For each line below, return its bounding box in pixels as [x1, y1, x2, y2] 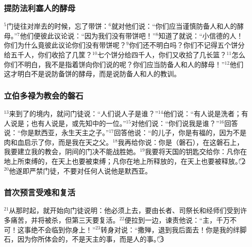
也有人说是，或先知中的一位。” [31, 118, 126, 128]
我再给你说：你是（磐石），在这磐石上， [118, 137, 244, 147]
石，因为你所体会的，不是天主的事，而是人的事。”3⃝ [4, 234, 164, 244]
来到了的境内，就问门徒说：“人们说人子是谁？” [9, 108, 158, 118]
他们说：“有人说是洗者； [163, 108, 241, 118]
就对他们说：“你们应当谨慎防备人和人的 [111, 21, 237, 31]
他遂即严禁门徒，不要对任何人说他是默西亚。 [9, 165, 152, 176]
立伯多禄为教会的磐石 [4, 89, 84, 101]
